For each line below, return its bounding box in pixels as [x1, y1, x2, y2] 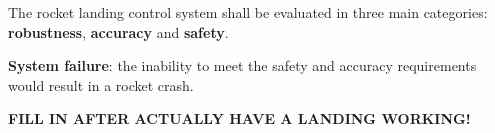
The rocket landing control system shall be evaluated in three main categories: [8, 2, 488, 22]
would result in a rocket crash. [8, 74, 194, 95]
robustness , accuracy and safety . [8, 21, 229, 42]
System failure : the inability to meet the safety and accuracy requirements [8, 55, 477, 76]
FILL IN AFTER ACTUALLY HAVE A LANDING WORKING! [8, 108, 471, 129]
